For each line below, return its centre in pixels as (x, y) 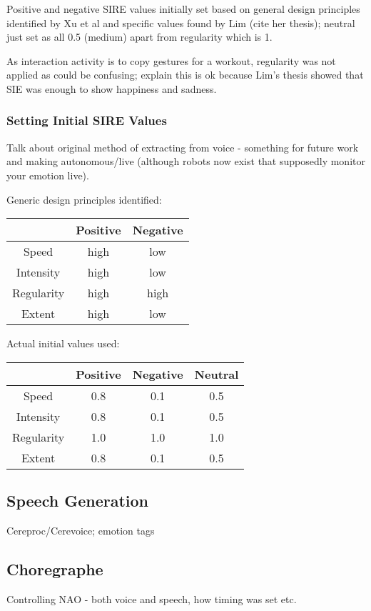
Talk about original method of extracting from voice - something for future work (183, 147)
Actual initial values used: (63, 343)
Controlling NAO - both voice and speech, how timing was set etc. (152, 598)
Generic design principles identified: (84, 199)
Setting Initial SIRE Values (87, 120)
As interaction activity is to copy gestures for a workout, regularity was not (171, 60)
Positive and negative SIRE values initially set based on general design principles (183, 9)
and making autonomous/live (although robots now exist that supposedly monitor (186, 161)
